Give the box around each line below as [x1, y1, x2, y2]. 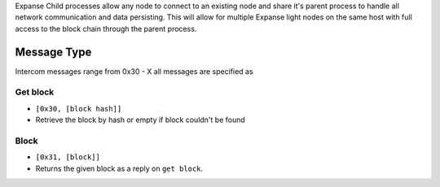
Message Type [15, 45, 92, 59]
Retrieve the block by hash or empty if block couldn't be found [35, 115, 246, 125]
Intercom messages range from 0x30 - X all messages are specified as [15, 66, 253, 76]
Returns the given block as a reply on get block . [35, 163, 204, 173]
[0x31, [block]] [35, 153, 101, 162]
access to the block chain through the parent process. [15, 24, 197, 33]
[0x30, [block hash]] [35, 104, 122, 113]
